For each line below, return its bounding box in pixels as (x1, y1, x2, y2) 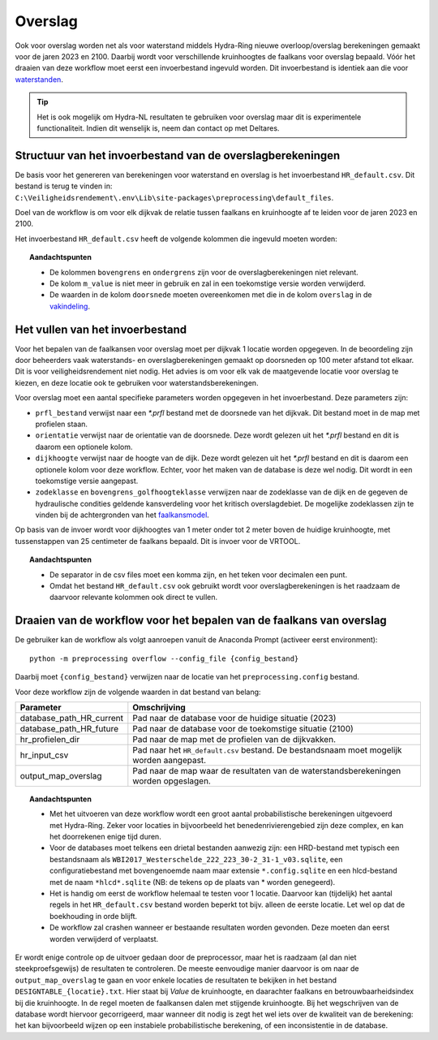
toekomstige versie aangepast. (35, 476, 139, 485)
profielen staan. (35, 419, 88, 429)
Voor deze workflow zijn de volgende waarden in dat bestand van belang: (15, 687, 261, 697)
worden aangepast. (132, 754, 207, 766)
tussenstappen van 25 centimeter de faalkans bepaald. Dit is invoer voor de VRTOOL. (15, 536, 301, 546)
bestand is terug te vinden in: (15, 181, 113, 191)
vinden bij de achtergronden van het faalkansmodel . (35, 510, 210, 520)
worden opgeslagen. (132, 775, 211, 787)
